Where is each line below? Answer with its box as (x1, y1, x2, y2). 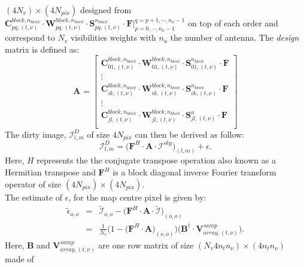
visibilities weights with (70, 31, 156, 44)
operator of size (5, 177, 62, 190)
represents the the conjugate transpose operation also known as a (37, 154, 276, 166)
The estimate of (5, 190, 63, 203)
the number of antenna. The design (170, 31, 299, 44)
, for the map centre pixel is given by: (68, 190, 206, 203)
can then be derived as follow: (135, 128, 245, 140)
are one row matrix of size (98, 238, 194, 251)
